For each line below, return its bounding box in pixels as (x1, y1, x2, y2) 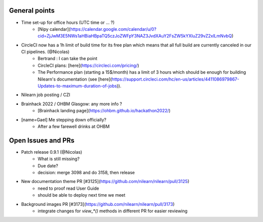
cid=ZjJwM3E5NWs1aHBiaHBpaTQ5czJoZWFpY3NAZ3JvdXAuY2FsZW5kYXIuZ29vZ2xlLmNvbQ (38, 33, 232, 39)
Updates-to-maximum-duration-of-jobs (38, 83, 117, 89)
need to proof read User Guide (38, 185, 99, 191)
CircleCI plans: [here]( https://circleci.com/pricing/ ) (38, 62, 139, 68)
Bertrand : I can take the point (38, 56, 97, 61)
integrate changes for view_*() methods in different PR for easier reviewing (38, 208, 188, 214)
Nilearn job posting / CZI (21, 92, 71, 98)
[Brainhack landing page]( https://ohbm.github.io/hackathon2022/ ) (38, 108, 170, 114)
